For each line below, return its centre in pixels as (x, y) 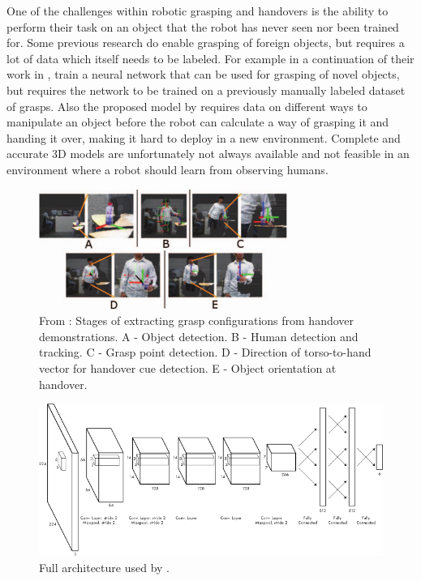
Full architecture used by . (104, 568)
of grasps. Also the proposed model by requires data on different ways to (187, 106)
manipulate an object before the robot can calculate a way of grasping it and (198, 122)
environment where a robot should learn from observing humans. (168, 169)
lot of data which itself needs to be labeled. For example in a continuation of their (210, 58)
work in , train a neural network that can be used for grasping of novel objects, (203, 74)
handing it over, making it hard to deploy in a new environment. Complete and (204, 137)
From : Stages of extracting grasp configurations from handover (197, 320)
